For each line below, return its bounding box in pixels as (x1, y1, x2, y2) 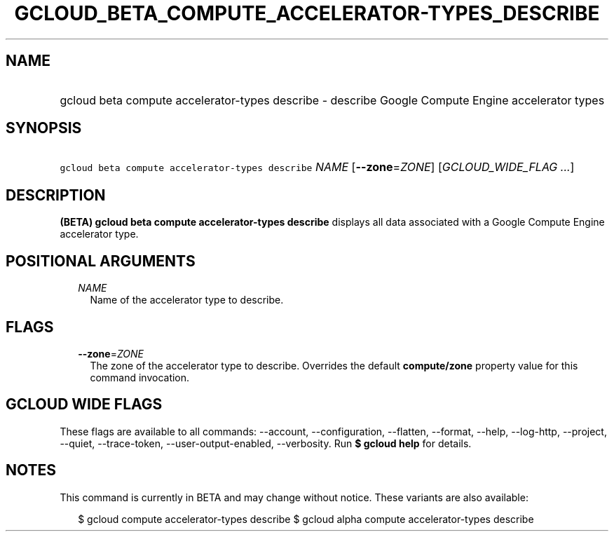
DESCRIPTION (6, 186, 106, 204)
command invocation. (90, 371, 190, 383)
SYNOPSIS (6, 119, 82, 137)
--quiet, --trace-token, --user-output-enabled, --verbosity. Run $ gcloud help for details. (60, 437, 472, 449)
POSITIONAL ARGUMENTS (6, 252, 196, 270)
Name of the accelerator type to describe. (90, 294, 284, 306)
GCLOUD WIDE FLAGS (6, 395, 163, 414)
